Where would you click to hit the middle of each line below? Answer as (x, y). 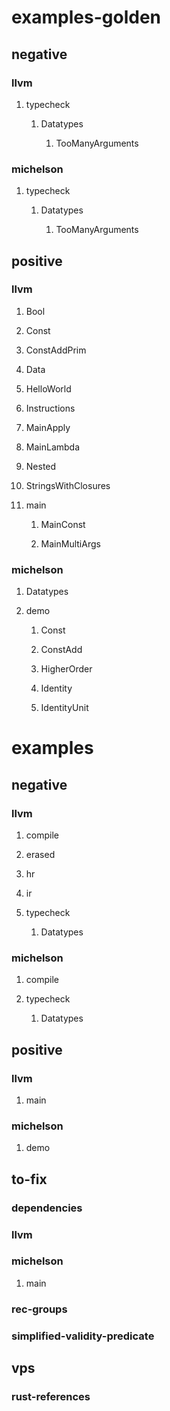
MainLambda (53, 447)
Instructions (50, 408)
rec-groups (39, 1309)
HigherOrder (66, 669)
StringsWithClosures (68, 485)
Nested (41, 466)
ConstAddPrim (56, 350)
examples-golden (86, 17)
